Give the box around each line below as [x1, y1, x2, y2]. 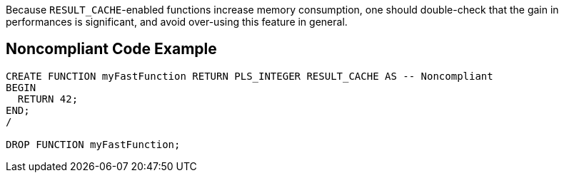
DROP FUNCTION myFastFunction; [6, 138, 181, 150]
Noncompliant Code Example [6, 40, 217, 58]
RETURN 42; [17, 93, 79, 105]
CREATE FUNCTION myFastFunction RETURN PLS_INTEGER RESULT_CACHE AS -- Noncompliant [6, 70, 493, 82]
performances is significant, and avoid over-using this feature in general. [6, 16, 348, 28]
